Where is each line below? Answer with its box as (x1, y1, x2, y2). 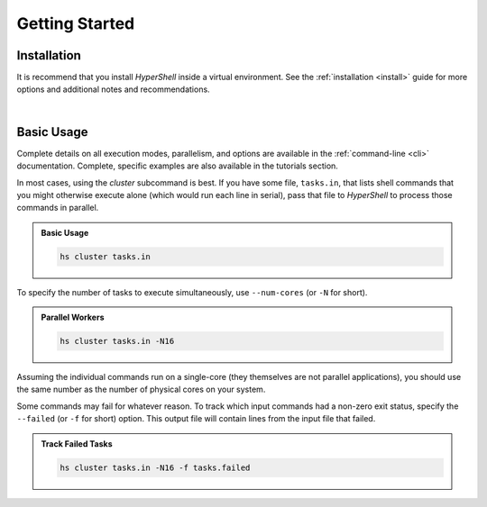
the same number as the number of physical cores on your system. (16, 384, 266, 395)
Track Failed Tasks (41, 438, 113, 449)
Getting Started (16, 14, 135, 33)
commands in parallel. (16, 203, 99, 213)
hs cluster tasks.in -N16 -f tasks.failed (60, 462, 251, 473)
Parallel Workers (41, 312, 105, 323)
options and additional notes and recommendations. (16, 84, 211, 95)
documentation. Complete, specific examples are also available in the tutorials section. (16, 160, 338, 171)
